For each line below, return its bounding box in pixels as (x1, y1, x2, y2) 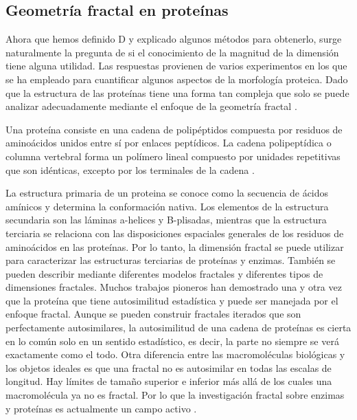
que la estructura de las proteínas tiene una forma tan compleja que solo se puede (5, 85, 349, 100)
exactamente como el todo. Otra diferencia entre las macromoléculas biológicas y (5, 347, 345, 362)
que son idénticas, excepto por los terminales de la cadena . (5, 162, 255, 177)
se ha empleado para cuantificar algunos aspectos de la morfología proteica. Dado (5, 71, 348, 86)
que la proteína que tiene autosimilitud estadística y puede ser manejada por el (5, 293, 338, 307)
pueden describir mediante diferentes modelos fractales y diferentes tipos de (5, 266, 323, 280)
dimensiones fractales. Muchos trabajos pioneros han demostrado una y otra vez (5, 280, 342, 294)
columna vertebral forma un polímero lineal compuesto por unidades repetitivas (5, 148, 341, 163)
